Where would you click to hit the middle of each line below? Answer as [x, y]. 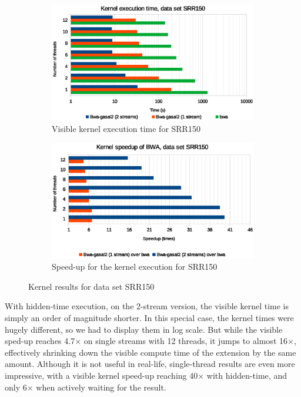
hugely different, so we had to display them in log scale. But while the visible [144, 329]
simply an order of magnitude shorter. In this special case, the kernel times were [149, 317]
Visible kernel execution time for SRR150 [126, 129]
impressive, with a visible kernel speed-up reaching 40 [101, 375]
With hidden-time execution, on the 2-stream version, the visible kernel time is [147, 306]
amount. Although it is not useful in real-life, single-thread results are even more [150, 364]
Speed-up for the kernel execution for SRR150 [135, 267]
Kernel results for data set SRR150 [91, 286]
